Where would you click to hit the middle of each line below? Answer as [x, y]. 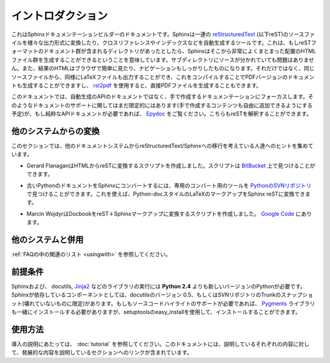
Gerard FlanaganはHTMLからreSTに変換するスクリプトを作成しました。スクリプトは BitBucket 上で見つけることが [171, 166]
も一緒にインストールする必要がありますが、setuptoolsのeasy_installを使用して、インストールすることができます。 [156, 312]
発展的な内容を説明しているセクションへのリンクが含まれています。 [107, 353]
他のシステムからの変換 [56, 131]
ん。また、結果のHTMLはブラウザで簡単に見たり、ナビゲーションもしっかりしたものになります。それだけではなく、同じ [163, 68]
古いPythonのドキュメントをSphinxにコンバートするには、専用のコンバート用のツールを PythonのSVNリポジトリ [169, 185]
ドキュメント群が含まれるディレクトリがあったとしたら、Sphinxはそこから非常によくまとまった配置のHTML [180, 51]
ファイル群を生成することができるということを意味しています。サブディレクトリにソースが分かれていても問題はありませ [163, 60]
